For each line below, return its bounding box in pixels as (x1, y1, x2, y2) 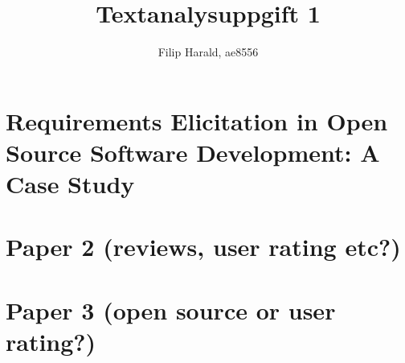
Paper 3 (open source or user (6, 293, 336, 326)
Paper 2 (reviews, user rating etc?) (6, 230, 401, 263)
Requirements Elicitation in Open (6, 104, 388, 137)
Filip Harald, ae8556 (157, 43, 259, 60)
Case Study (6, 167, 135, 200)
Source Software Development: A (6, 135, 380, 168)
